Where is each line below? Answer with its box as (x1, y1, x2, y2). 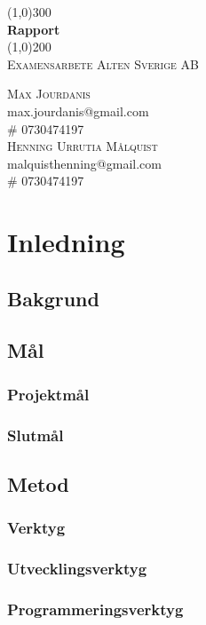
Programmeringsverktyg (7, 597, 184, 620)
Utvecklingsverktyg (7, 558, 147, 580)
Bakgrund (7, 284, 99, 312)
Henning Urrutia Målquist (7, 137, 158, 155)
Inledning (7, 224, 125, 260)
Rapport (7, 20, 60, 38)
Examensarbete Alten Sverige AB (7, 54, 199, 73)
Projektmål (7, 383, 90, 405)
